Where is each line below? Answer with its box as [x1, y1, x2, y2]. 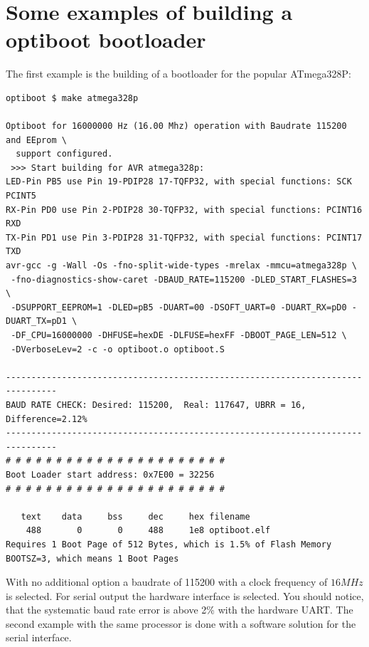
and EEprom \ [6, 135, 67, 145]
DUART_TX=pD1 [6, 316, 67, 327]
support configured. [16, 149, 113, 159]
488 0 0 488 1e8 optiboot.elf [26, 525, 271, 536]
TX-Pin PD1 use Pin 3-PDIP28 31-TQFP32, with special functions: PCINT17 [6, 232, 363, 243]
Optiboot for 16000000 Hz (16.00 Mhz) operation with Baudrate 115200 [6, 121, 347, 132]
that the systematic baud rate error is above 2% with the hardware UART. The [6, 602, 353, 617]
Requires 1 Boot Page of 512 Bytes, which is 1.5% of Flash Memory [6, 539, 332, 549]
